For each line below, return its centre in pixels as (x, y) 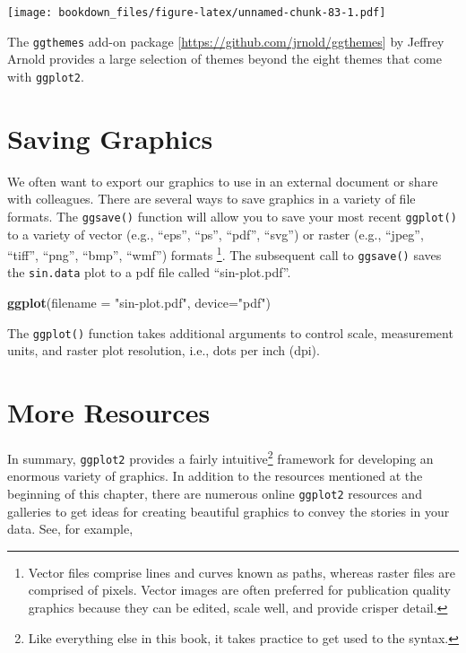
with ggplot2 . (46, 76)
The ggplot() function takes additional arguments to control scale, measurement (230, 332)
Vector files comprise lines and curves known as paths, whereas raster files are (242, 572)
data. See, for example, (70, 529)
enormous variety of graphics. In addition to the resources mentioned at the (215, 476)
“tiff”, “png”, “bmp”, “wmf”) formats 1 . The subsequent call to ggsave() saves (224, 253)
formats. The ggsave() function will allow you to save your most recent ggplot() (232, 216)
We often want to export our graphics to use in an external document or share (223, 181)
